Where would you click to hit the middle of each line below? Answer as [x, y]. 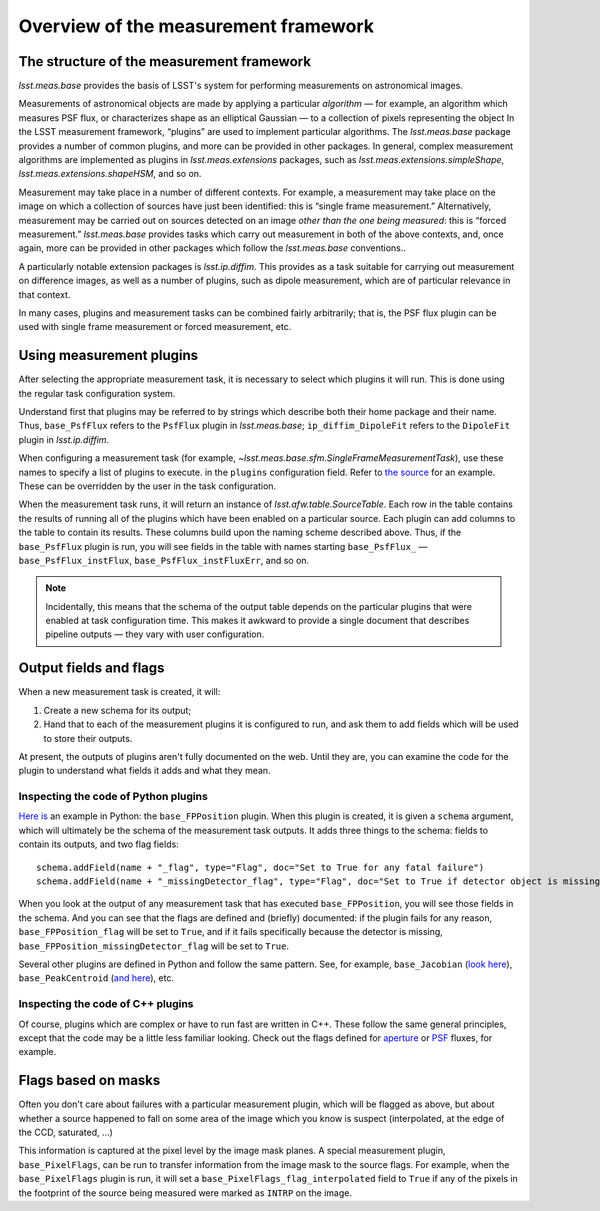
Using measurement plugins [108, 355]
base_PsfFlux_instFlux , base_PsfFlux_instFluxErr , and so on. [164, 560]
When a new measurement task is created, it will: [119, 692]
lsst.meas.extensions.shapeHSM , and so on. [110, 174]
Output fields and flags [91, 668]
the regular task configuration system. [97, 393]
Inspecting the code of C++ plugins [106, 1004]
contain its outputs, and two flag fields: [98, 844]
